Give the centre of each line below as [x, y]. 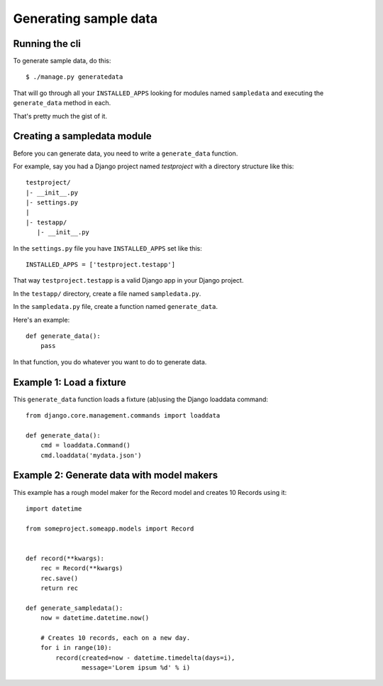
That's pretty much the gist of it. [60, 116]
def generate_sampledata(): [74, 608]
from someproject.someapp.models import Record [110, 528]
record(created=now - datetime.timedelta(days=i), [145, 658]
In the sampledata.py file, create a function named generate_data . [116, 307]
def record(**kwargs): [65, 558]
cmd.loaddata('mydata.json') [91, 455]
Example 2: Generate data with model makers [116, 475]
